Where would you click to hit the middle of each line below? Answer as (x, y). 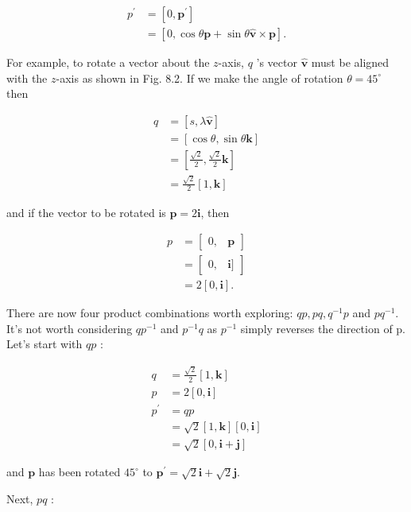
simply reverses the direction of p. (323, 328)
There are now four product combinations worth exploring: (150, 313)
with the (27, 78)
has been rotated (79, 472)
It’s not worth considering (70, 328)
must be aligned (350, 62)
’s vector (277, 62)
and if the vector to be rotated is (86, 212)
